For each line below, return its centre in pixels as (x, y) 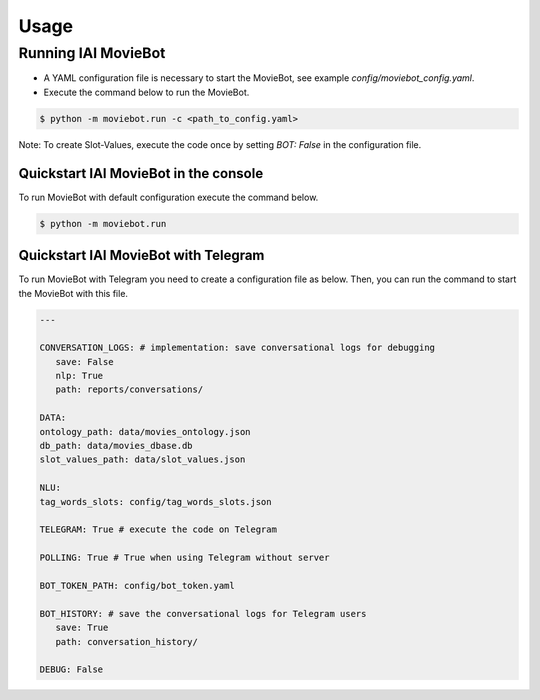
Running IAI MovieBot (92, 53)
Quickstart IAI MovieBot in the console (141, 173)
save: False (84, 361)
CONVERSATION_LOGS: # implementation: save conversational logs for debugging (237, 348)
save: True (82, 628)
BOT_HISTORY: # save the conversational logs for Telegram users (203, 613)
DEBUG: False (71, 669)
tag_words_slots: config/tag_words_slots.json (155, 501)
